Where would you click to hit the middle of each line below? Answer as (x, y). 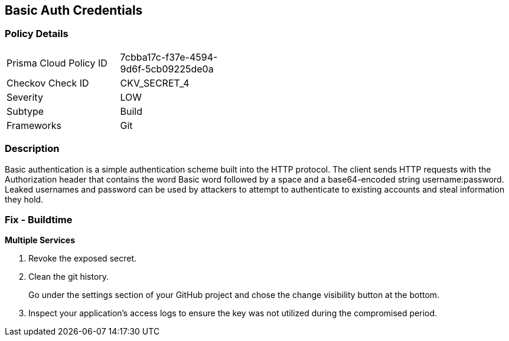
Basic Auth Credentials (74, 10)
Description (32, 149)
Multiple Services (40, 240)
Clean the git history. (69, 277)
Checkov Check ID (48, 83)
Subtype (25, 111)
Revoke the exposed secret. (82, 259)
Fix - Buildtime (39, 219)
